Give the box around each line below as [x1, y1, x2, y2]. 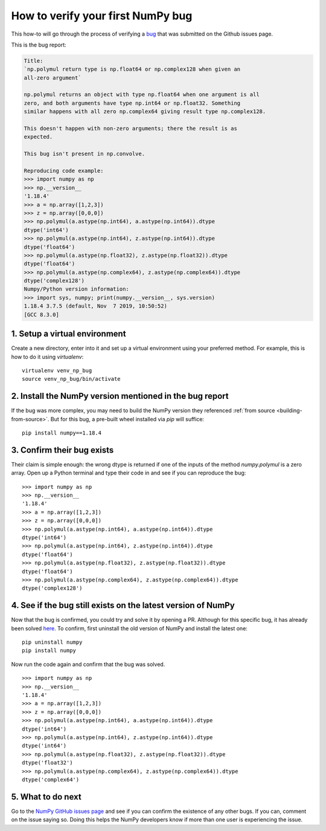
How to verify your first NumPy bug [11, 9, 193, 22]
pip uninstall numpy [22, 639, 83, 646]
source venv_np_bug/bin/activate [22, 375, 121, 383]
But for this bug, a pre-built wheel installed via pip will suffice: [50, 415, 205, 422]
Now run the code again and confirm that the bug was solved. [11, 661, 165, 668]
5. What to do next [11, 792, 81, 802]
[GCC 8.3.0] [24, 311, 60, 318]
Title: [24, 57, 43, 64]
